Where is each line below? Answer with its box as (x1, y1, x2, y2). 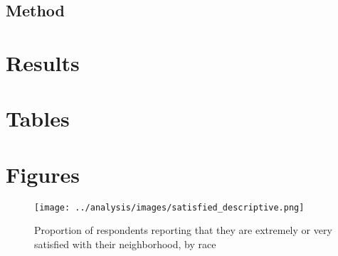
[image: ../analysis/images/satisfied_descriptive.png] (34, 202, 305, 213)
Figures (6, 159, 80, 188)
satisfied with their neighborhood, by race (34, 236, 216, 251)
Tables (6, 104, 70, 133)
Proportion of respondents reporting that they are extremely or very (34, 223, 332, 238)
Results (6, 48, 80, 77)
